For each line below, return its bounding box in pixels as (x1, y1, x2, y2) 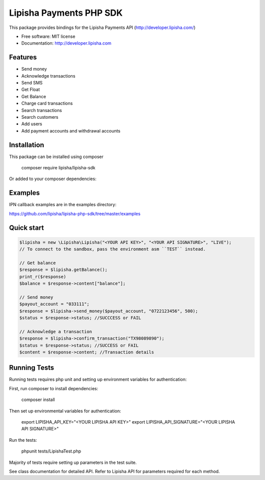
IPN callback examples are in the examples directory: (9, 202, 117, 208)
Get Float (21, 86, 40, 93)
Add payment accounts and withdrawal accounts (21, 128, 121, 133)
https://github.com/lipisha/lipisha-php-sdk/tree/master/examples (9, 211, 141, 216)
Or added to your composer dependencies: (9, 176, 97, 182)
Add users (21, 121, 43, 127)
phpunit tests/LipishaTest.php (21, 448, 81, 454)
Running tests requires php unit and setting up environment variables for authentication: (9, 376, 187, 382)
